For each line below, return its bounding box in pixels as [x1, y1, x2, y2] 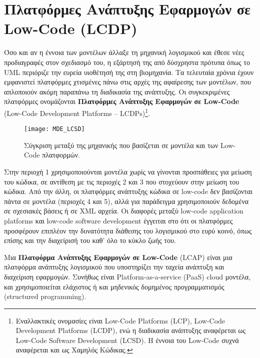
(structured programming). [4, 291, 86, 301]
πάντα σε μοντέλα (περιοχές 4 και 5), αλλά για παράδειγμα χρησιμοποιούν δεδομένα [4, 195, 249, 206]
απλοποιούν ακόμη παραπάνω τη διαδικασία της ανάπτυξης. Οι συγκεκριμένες [4, 86, 230, 96]
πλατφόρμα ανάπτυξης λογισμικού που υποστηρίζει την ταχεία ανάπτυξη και [4, 261, 224, 272]
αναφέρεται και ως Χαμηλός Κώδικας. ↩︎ [15, 344, 133, 355]
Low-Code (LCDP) [4, 18, 137, 38]
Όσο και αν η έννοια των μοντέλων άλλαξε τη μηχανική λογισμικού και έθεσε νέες [4, 47, 244, 57]
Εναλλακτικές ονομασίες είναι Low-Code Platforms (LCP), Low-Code [15, 315, 225, 325]
